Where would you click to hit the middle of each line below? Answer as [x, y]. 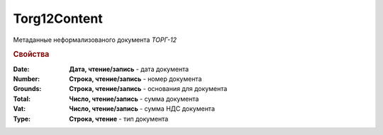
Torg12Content [58, 18]
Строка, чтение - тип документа [119, 119]
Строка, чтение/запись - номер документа [135, 79]
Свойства [31, 55]
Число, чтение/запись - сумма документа [134, 99]
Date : [21, 69]
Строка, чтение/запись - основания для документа [148, 89]
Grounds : [27, 89]
